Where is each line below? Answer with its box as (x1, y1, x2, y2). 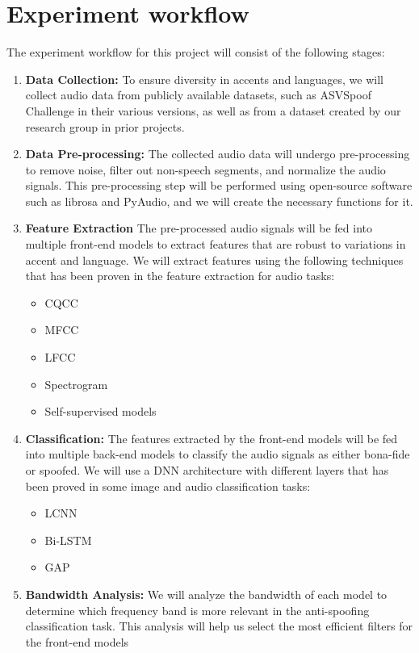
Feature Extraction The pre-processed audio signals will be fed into (25, 220, 372, 237)
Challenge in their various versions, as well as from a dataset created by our (25, 102, 401, 119)
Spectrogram (44, 375, 108, 392)
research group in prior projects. (25, 118, 185, 135)
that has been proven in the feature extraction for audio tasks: (25, 267, 335, 284)
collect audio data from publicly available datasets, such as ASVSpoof (25, 86, 371, 103)
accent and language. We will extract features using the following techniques (25, 251, 404, 268)
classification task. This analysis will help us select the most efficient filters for (25, 617, 413, 634)
